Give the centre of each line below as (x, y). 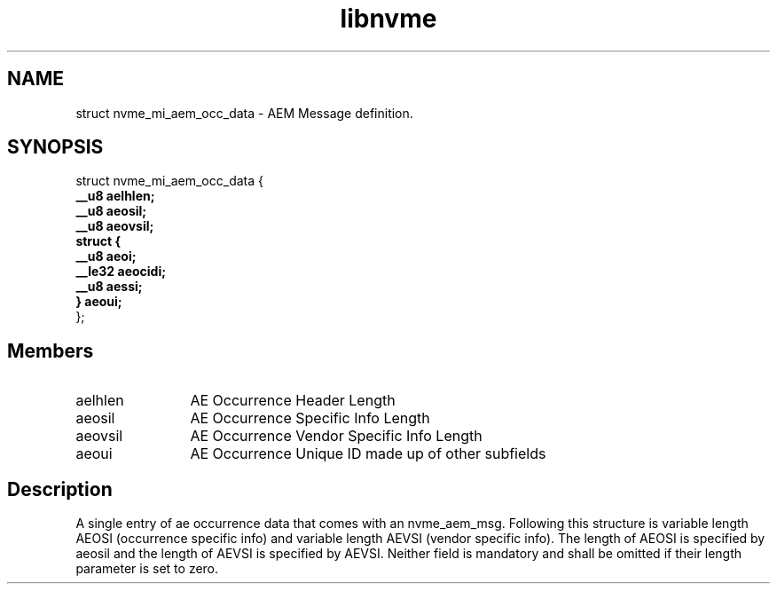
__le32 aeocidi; (121, 272)
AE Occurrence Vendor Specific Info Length (336, 436)
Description (60, 489)
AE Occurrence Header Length (293, 401)
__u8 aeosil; (111, 211)
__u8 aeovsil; (115, 226)
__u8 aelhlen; (115, 196)
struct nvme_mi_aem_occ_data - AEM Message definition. (244, 113)
